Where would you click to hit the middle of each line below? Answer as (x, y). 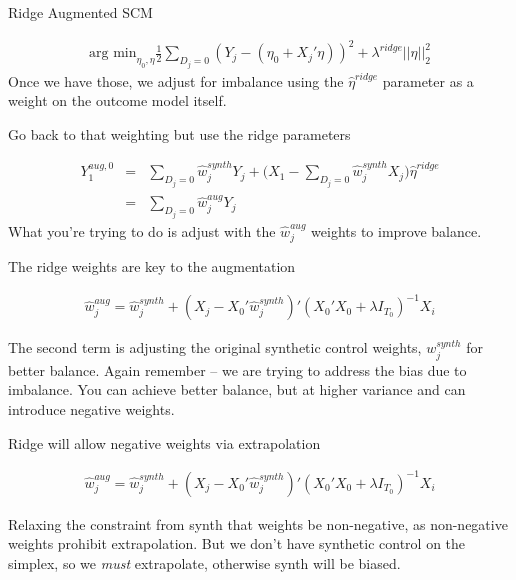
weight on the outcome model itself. (117, 100)
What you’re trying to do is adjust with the (142, 230)
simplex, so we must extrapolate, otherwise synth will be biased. (204, 562)
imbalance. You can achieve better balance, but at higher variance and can (237, 389)
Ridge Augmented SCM (80, 12)
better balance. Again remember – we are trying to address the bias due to (237, 369)
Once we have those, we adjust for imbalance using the (176, 80)
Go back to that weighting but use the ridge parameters (179, 133)
